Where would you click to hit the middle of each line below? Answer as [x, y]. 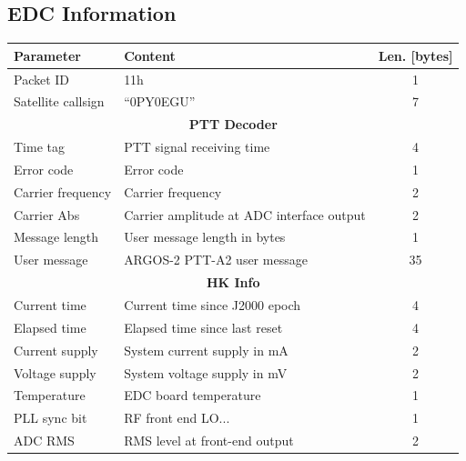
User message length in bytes [205, 237]
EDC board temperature [192, 395]
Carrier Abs [47, 214]
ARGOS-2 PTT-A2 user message [216, 260]
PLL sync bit [51, 418]
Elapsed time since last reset [203, 327]
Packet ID [42, 79]
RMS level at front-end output [209, 441]
